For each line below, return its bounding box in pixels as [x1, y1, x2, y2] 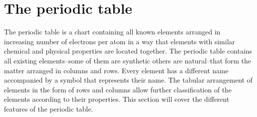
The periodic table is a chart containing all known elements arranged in [4, 27, 220, 37]
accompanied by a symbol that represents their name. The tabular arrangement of [4, 75, 253, 85]
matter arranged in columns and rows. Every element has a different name [4, 65, 229, 75]
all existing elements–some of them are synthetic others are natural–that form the [4, 55, 251, 65]
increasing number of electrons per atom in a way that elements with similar [4, 36, 235, 46]
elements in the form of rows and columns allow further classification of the [4, 84, 232, 94]
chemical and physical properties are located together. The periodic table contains [4, 46, 252, 56]
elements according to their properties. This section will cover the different [4, 94, 229, 104]
